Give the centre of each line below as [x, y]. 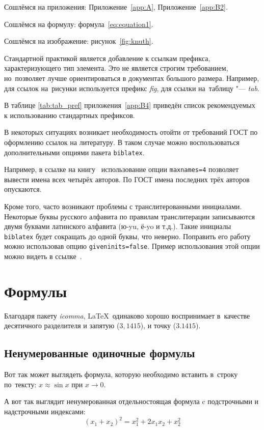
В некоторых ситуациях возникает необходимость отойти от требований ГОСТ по [131, 132]
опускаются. [23, 189]
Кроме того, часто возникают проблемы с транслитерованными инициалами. [123, 206]
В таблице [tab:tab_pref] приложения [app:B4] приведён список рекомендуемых [130, 105]
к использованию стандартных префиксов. [70, 115]
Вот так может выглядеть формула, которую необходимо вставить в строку [121, 374]
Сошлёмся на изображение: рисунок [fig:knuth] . [79, 41]
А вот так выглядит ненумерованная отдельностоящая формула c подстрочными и [131, 401]
